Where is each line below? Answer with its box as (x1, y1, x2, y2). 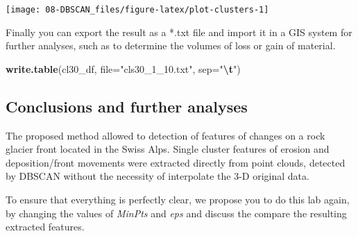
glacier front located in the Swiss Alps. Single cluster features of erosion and (6, 142, 330, 156)
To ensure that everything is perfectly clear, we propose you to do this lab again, (6, 192, 350, 207)
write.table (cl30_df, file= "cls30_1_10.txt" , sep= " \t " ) (6, 61, 241, 76)
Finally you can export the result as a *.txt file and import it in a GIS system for (6, 24, 352, 39)
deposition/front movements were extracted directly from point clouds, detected (6, 155, 346, 169)
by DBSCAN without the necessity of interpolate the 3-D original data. (6, 169, 309, 183)
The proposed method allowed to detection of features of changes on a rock (6, 128, 325, 142)
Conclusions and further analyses (6, 95, 248, 117)
